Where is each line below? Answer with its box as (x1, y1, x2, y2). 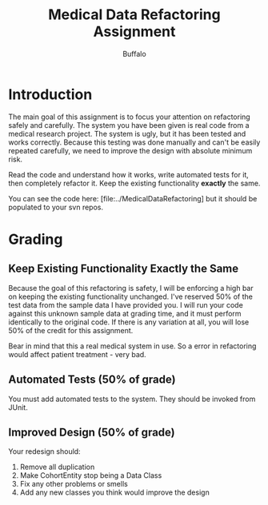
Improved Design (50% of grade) (8, 425, 175, 439)
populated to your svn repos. (8, 202, 104, 212)
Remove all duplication (19, 462, 95, 472)
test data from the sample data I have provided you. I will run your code (8, 300, 244, 309)
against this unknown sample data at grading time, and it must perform (8, 308, 242, 318)
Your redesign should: (8, 447, 82, 456)
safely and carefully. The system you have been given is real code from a (8, 120, 250, 129)
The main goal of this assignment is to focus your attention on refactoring (8, 112, 250, 121)
